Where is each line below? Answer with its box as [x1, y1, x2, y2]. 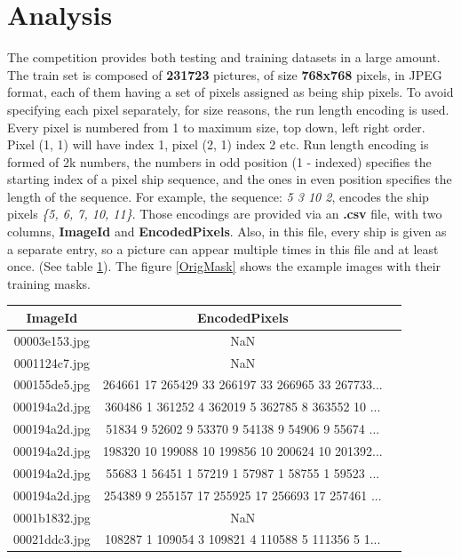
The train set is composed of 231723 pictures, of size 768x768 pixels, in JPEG [7, 65, 442, 84]
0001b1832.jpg [13, 507, 91, 526]
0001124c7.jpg [13, 353, 90, 371]
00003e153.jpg [13, 331, 90, 349]
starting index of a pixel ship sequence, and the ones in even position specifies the [7, 170, 452, 188]
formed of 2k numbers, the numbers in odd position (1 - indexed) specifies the [7, 152, 432, 171]
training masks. [7, 274, 91, 292]
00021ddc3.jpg [13, 530, 91, 548]
